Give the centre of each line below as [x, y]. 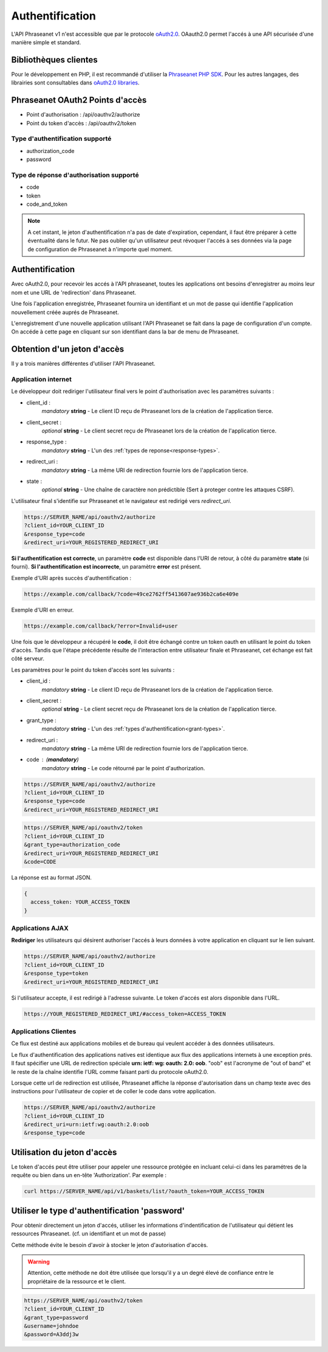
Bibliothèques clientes [55, 60]
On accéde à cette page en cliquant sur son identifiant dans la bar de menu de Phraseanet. [125, 332]
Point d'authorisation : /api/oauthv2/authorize [83, 115]
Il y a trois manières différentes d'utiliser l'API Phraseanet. [84, 364]
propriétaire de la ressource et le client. [77, 1281]
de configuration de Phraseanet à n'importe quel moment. [100, 249]
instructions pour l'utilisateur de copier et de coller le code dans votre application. [114, 1091]
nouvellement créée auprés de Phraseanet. [65, 312]
